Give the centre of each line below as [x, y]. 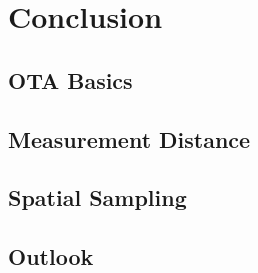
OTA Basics [70, 79]
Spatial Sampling [97, 197]
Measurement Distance [129, 138]
